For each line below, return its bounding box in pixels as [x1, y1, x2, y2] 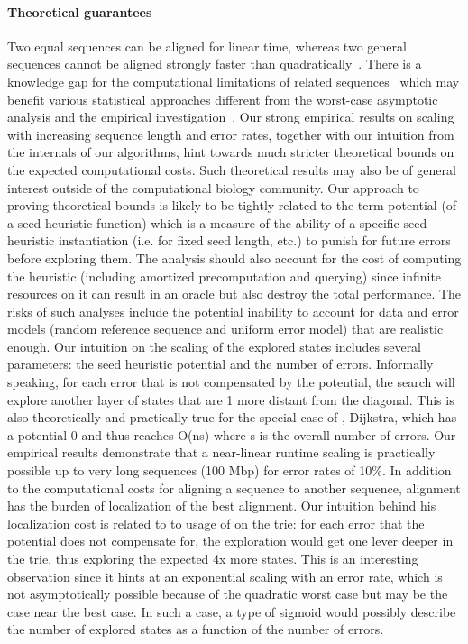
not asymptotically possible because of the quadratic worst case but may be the [7, 584, 448, 603]
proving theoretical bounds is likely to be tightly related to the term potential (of [7, 196, 457, 215]
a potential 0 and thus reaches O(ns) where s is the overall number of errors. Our [7, 425, 456, 444]
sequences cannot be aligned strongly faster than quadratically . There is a [7, 54, 422, 73]
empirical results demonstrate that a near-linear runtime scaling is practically [7, 443, 436, 462]
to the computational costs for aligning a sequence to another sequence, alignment [7, 478, 461, 497]
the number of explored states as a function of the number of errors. [7, 620, 384, 639]
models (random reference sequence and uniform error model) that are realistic [7, 319, 444, 338]
